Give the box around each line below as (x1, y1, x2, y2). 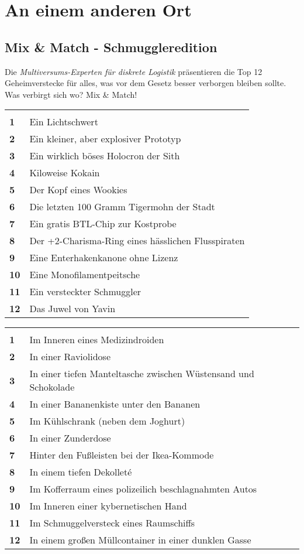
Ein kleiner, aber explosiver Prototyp (29, 132, 181, 146)
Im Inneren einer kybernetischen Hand (29, 499, 187, 513)
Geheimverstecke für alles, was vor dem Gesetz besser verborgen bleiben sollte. (5, 77, 286, 89)
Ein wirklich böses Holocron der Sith (29, 149, 180, 163)
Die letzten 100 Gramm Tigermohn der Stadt (29, 200, 215, 214)
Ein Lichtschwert (29, 115, 98, 129)
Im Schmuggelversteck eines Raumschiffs (29, 516, 195, 530)
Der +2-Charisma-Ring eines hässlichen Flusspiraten (29, 234, 245, 248)
